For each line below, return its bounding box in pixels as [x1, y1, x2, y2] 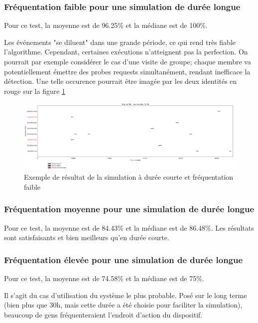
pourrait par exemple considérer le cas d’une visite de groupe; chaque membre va [4, 56, 251, 66]
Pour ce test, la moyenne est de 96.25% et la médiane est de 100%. [4, 20, 208, 30]
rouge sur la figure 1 [4, 85, 66, 96]
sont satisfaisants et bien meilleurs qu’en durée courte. [4, 232, 169, 243]
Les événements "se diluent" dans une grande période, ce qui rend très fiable [4, 36, 236, 47]
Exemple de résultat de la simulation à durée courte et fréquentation [24, 172, 234, 182]
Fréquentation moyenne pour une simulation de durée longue [4, 203, 255, 215]
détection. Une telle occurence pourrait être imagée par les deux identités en [4, 76, 237, 86]
